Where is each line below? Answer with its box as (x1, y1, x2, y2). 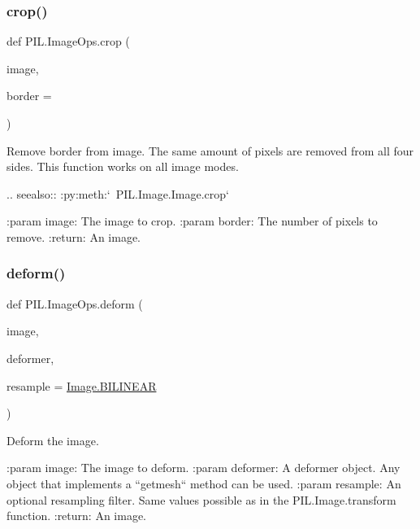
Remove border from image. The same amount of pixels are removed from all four (6, 142, 414, 159)
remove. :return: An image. (6, 228, 141, 245)
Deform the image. (6, 431, 99, 448)
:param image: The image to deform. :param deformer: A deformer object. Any (6, 459, 401, 476)
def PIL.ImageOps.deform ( (6, 295, 143, 312)
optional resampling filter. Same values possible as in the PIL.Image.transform (6, 491, 396, 508)
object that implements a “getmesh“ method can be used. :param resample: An (6, 474, 401, 492)
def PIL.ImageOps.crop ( (6, 33, 130, 50)
